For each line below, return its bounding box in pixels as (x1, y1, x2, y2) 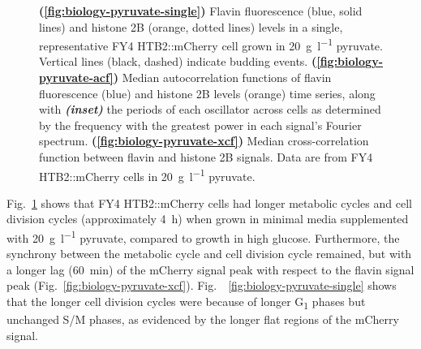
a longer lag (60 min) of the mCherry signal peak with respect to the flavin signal (6, 261, 415, 278)
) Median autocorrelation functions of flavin (113, 69, 332, 86)
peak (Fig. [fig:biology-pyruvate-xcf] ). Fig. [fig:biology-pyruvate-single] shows (6, 277, 397, 294)
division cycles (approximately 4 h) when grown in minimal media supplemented (6, 210, 409, 227)
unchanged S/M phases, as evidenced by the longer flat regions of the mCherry (6, 311, 399, 328)
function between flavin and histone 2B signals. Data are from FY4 (39, 149, 373, 165)
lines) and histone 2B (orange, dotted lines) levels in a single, (39, 18, 343, 35)
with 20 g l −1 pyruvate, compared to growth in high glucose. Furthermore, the (6, 227, 400, 246)
